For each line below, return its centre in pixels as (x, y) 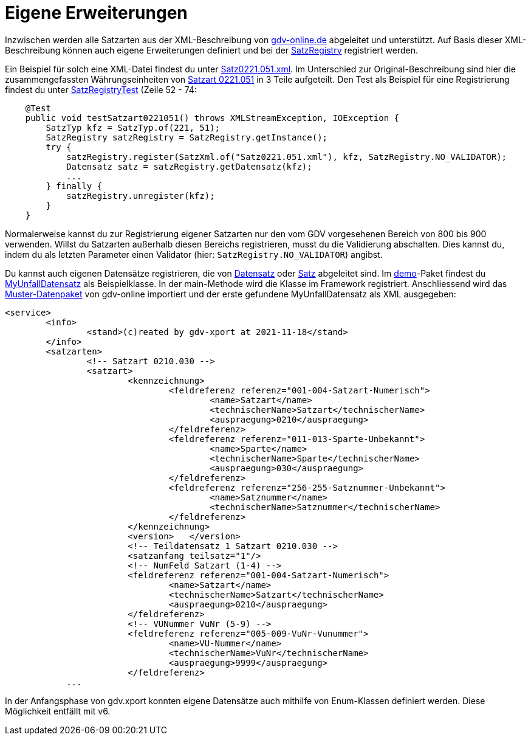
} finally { (74, 186)
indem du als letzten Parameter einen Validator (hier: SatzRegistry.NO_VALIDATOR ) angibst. (194, 254)
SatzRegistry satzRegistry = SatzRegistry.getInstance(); (187, 137)
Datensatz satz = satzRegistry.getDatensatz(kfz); (189, 166)
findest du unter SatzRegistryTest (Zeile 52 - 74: (101, 89)
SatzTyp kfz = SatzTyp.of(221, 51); (133, 127)
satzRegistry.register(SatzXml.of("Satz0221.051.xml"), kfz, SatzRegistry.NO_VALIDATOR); (287, 157)
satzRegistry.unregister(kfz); (141, 195)
